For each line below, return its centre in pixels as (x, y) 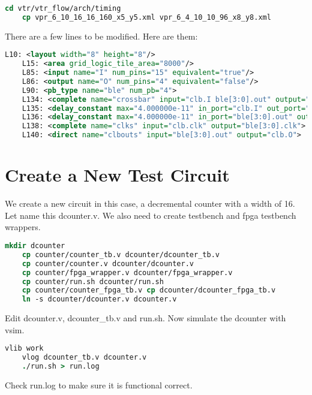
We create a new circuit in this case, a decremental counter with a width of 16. (150, 203)
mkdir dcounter (35, 246)
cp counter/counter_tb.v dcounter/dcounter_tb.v (121, 254)
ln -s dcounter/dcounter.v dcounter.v (99, 299)
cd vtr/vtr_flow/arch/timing (63, 8)
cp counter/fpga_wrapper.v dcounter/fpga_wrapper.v (127, 272)
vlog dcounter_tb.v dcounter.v (84, 358)
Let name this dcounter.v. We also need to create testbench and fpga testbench (151, 215)
